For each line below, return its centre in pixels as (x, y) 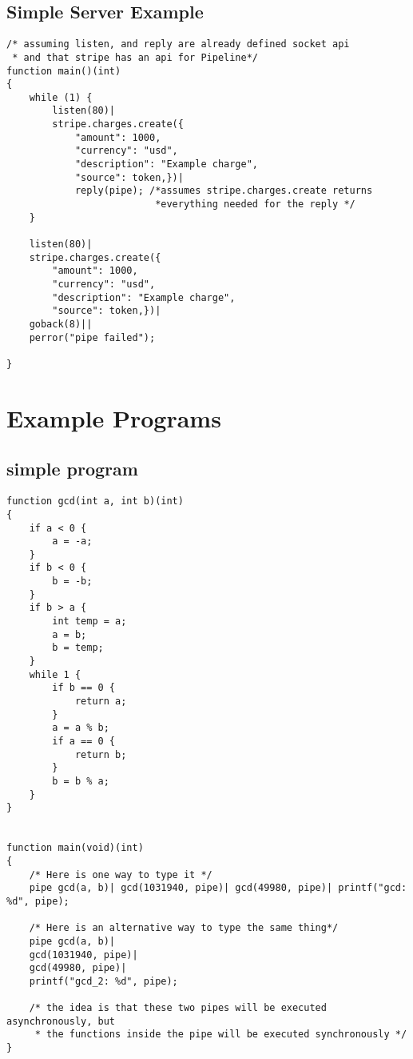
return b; (101, 754)
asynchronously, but (61, 1021)
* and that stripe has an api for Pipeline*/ (135, 57)
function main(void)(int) (75, 848)
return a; (101, 702)
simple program (72, 469)
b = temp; (78, 648)
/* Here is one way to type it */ (121, 874)
